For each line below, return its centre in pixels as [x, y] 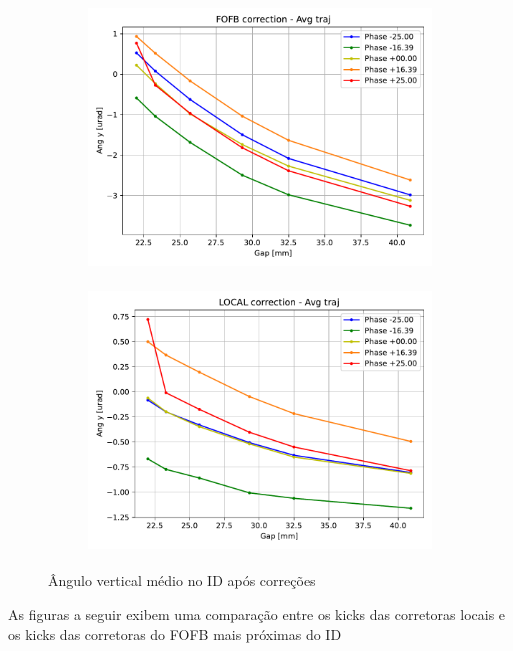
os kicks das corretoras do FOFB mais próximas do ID [175, 633]
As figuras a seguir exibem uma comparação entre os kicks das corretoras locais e [257, 613]
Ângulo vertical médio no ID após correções [182, 580]
